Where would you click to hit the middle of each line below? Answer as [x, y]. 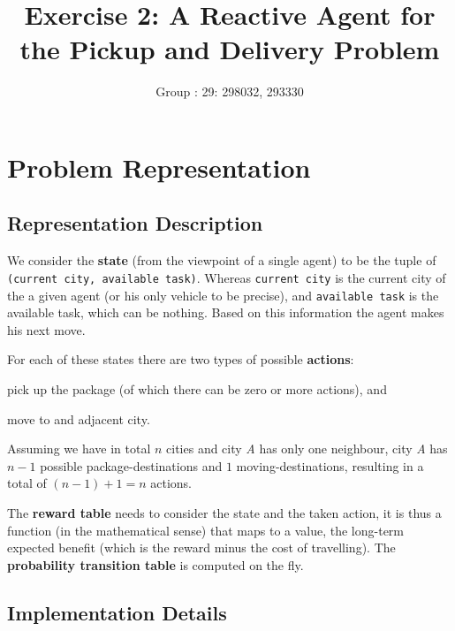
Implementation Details [117, 612]
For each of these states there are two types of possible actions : [181, 359]
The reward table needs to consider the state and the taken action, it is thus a [224, 512]
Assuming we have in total [79, 449]
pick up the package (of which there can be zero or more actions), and [197, 388]
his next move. [46, 329]
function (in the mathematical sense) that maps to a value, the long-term [206, 530]
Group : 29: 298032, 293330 [230, 91]
